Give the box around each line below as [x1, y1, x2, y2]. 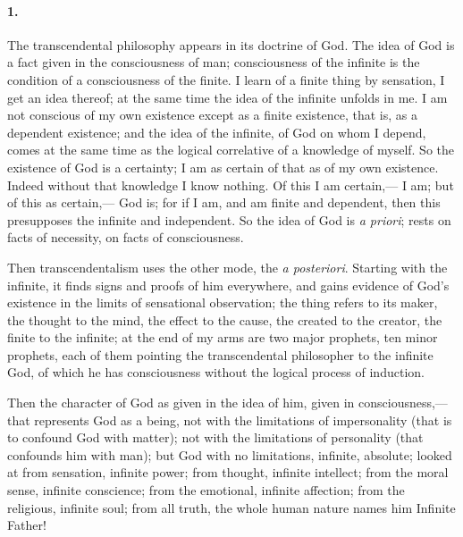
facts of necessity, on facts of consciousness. [7, 228, 244, 247]
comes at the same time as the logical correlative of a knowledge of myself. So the [7, 140, 455, 159]
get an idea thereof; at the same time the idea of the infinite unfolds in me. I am [7, 88, 448, 106]
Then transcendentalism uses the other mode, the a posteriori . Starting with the [7, 257, 448, 276]
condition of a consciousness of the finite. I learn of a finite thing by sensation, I [7, 70, 445, 88]
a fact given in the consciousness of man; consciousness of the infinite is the [7, 53, 420, 71]
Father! [7, 516, 46, 534]
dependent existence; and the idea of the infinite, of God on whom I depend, [7, 122, 426, 141]
